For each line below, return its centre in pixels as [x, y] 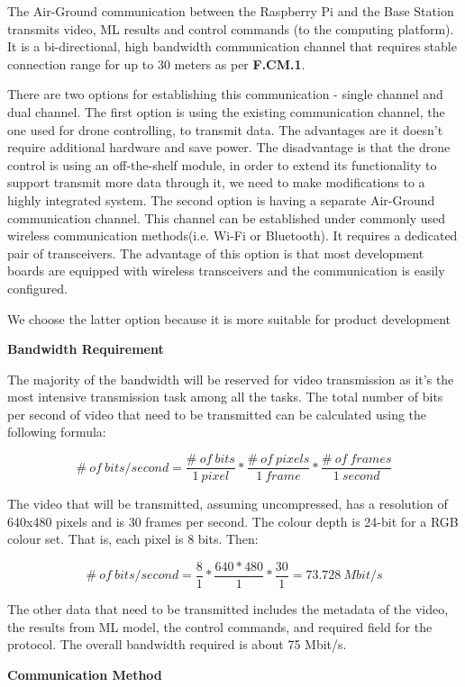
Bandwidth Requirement [86, 349]
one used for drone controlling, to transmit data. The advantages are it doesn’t [225, 129]
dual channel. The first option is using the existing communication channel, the [226, 111]
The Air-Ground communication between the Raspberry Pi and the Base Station [231, 11]
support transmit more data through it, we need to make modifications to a [216, 182]
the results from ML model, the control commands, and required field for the [220, 626]
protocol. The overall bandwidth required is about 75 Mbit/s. [177, 644]
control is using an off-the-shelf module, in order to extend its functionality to [222, 164]
